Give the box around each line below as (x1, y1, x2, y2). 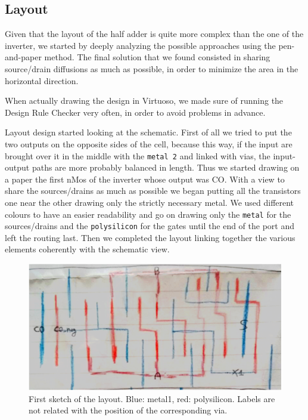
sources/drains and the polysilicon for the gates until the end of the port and (5, 220, 295, 232)
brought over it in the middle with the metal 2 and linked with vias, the (5, 149, 270, 162)
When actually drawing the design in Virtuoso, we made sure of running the (5, 94, 284, 107)
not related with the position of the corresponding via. (29, 404, 228, 416)
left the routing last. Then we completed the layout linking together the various (5, 231, 295, 243)
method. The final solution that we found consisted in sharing (44, 51, 270, 63)
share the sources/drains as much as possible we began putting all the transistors (5, 184, 301, 197)
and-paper (5, 51, 42, 63)
